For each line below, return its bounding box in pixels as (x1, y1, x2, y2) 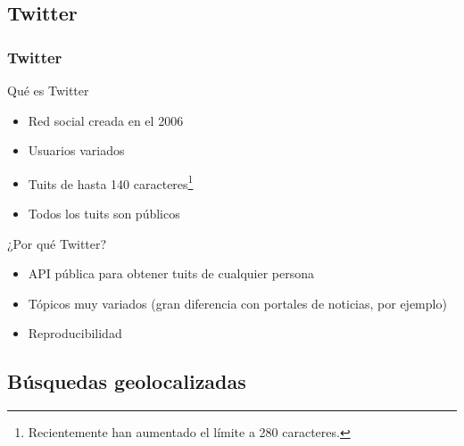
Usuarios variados (28, 141, 125, 160)
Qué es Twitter (7, 81, 89, 99)
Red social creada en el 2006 (28, 111, 184, 129)
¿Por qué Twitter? (7, 234, 107, 252)
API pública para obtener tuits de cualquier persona (28, 264, 315, 283)
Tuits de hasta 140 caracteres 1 (28, 171, 194, 193)
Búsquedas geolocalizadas (7, 368, 246, 395)
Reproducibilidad (28, 324, 122, 343)
